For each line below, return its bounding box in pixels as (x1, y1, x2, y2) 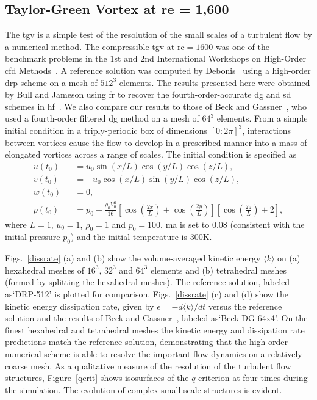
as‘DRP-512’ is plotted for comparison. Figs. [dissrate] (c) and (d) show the (5, 288, 289, 300)
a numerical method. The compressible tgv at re (5, 40, 185, 53)
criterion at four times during (198, 371, 308, 384)
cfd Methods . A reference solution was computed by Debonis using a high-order (5, 64, 311, 76)
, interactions (242, 123, 291, 136)
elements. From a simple (216, 112, 308, 125)
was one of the (215, 40, 269, 53)
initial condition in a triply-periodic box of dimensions (5, 123, 208, 136)
